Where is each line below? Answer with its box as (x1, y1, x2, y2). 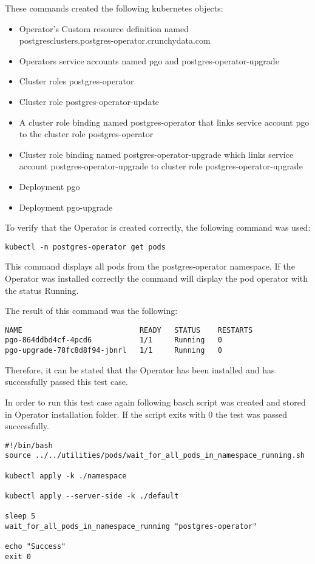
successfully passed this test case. (5, 375, 128, 388)
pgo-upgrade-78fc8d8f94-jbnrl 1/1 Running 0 (5, 346, 222, 355)
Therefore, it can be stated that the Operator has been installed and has (5, 363, 275, 376)
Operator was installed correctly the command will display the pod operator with (5, 271, 308, 284)
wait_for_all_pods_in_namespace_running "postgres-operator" (5, 522, 257, 531)
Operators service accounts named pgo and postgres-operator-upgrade (19, 54, 279, 67)
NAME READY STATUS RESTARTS (5, 325, 253, 335)
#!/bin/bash (5, 441, 53, 450)
